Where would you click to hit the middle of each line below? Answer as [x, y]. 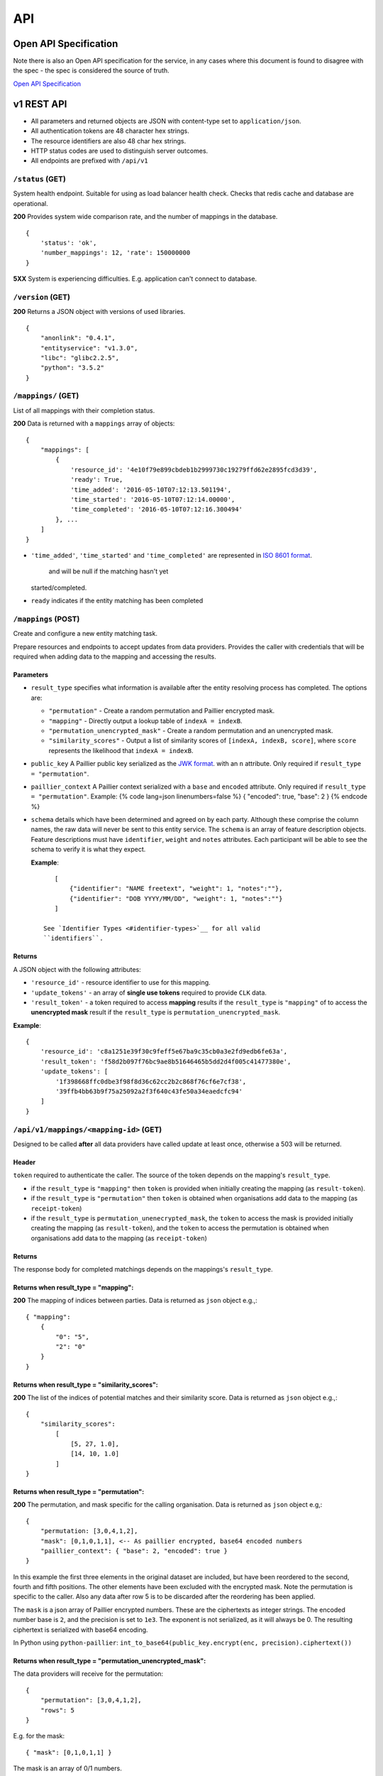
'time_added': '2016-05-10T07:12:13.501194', [151, 489]
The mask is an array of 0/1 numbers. [67, 1768]
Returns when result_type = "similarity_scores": [86, 1385]
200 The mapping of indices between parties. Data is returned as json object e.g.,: [135, 1301]
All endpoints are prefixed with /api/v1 [89, 161]
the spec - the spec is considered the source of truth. [91, 70]
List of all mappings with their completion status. [84, 410]
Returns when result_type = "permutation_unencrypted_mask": [110, 1661]
